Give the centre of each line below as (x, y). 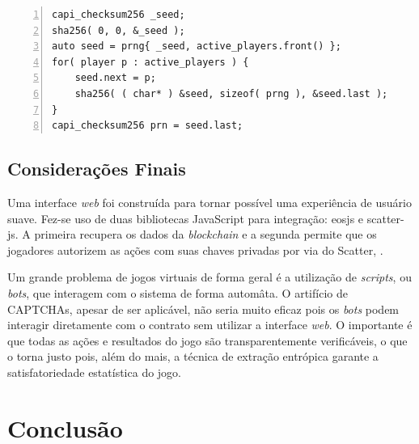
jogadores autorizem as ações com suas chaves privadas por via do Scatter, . (195, 249)
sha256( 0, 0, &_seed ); (119, 30)
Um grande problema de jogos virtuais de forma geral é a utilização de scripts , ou (209, 277)
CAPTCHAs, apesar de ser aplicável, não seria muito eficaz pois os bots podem (203, 309)
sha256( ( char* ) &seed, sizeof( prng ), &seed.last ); (231, 93)
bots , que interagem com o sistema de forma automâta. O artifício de (178, 292)
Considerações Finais (97, 169)
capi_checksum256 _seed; (119, 15)
